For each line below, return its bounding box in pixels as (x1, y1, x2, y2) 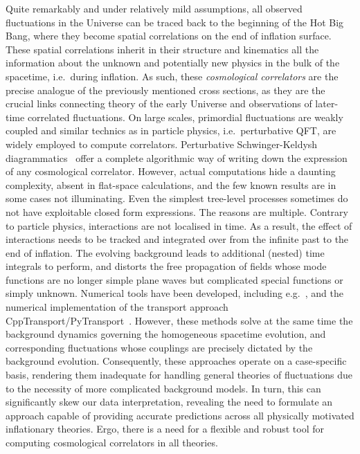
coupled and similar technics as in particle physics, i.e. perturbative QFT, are (6, 123, 336, 138)
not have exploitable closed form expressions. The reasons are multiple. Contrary (6, 204, 348, 219)
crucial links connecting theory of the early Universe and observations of (6, 96, 312, 111)
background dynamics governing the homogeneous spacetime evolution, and (6, 327, 326, 341)
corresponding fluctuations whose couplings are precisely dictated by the (6, 340, 313, 354)
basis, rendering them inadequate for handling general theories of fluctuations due (6, 367, 353, 382)
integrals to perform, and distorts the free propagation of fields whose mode (6, 259, 327, 273)
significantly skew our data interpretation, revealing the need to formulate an (6, 394, 333, 409)
